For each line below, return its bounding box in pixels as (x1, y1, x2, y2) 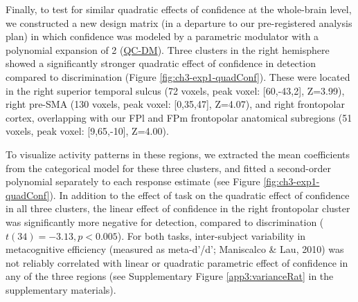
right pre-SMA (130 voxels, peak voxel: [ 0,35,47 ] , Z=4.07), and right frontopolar (6, 97, 345, 111)
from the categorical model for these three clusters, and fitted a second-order (6, 160, 331, 175)
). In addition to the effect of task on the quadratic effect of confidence (49, 187, 350, 202)
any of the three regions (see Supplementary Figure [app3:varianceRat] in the (6, 269, 334, 283)
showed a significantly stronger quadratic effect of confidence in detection (6, 56, 316, 70)
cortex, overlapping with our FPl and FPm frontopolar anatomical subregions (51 (6, 110, 352, 124)
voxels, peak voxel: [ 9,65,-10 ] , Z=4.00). (6, 124, 169, 138)
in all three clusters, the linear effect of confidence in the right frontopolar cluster (6, 201, 350, 216)
